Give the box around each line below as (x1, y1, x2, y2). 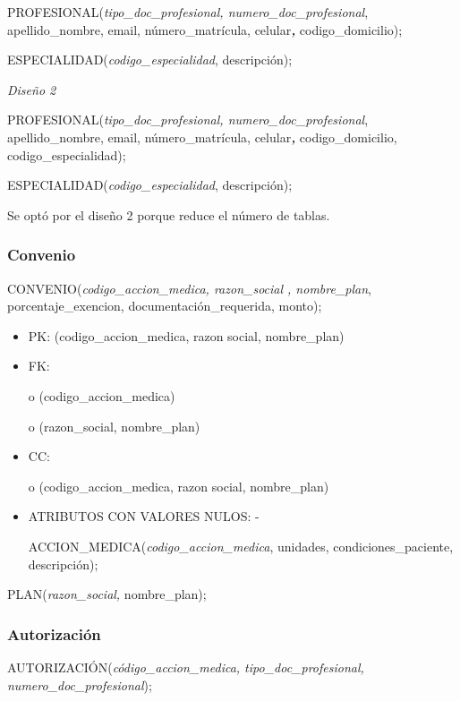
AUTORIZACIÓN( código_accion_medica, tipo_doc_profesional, (7, 657, 364, 676)
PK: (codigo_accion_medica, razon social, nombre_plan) (28, 326, 345, 345)
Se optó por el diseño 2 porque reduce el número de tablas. (7, 205, 330, 224)
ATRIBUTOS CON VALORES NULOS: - (28, 507, 260, 526)
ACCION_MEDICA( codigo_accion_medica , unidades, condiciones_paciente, (28, 536, 454, 555)
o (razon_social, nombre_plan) (28, 416, 200, 435)
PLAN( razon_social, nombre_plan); (7, 585, 207, 603)
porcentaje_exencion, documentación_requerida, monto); (7, 296, 322, 315)
